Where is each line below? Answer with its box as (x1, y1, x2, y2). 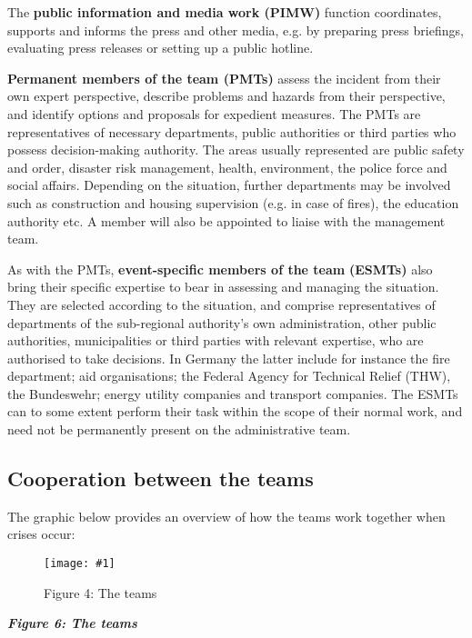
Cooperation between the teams (7, 464, 314, 493)
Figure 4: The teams (44, 583, 157, 602)
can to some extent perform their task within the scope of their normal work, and (7, 402, 463, 421)
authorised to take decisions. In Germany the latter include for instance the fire (7, 348, 450, 367)
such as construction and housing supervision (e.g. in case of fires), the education (7, 193, 459, 212)
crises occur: (7, 524, 75, 543)
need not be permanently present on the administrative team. (7, 420, 351, 439)
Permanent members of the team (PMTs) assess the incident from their (7, 68, 441, 87)
